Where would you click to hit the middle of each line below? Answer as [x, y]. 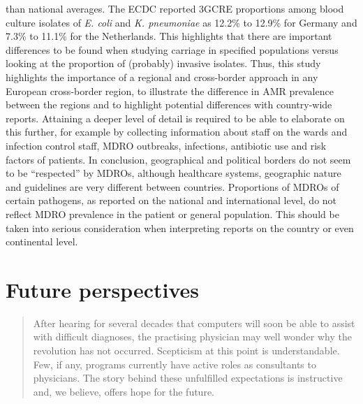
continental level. [42, 241]
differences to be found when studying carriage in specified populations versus [172, 49]
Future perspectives [103, 289]
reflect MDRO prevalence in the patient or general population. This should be [172, 214]
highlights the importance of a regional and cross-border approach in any [162, 77]
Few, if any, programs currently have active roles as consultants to [175, 364]
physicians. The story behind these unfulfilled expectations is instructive [188, 378]
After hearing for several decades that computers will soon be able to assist [194, 323]
